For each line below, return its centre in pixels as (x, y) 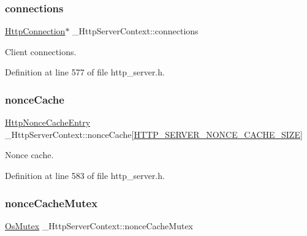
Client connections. (41, 51)
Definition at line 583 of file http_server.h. (85, 175)
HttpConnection (35, 31)
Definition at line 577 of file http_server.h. (85, 72)
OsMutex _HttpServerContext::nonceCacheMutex (99, 225)
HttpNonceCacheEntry (48, 122)
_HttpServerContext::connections (135, 31)
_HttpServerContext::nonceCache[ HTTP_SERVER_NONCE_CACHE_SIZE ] (154, 134)
